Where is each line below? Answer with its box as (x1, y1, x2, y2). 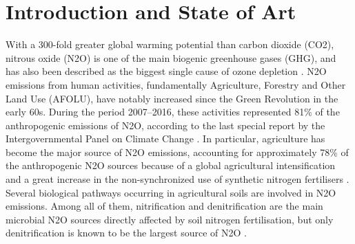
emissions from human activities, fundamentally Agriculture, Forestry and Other (6, 77, 346, 91)
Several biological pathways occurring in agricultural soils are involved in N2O (6, 185, 336, 199)
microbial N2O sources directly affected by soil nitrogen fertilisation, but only (6, 212, 334, 226)
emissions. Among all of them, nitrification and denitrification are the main (6, 199, 323, 213)
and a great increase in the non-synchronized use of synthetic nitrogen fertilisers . (6, 172, 349, 186)
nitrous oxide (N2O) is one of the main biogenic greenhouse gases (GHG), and (6, 50, 336, 65)
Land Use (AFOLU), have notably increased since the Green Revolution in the (6, 91, 338, 105)
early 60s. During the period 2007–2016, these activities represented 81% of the (6, 104, 340, 119)
